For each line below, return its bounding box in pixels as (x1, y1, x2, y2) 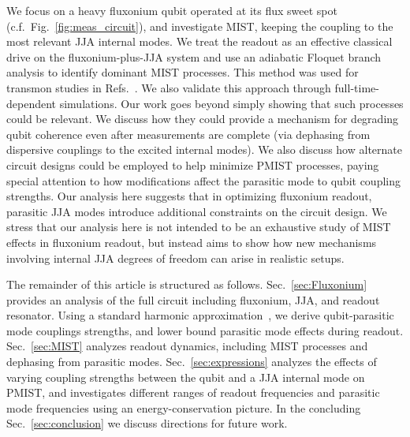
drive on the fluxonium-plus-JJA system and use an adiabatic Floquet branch (6, 48, 382, 65)
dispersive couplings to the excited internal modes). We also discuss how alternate (6, 141, 402, 158)
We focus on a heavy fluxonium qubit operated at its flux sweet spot (6, 2, 337, 18)
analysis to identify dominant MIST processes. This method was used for (6, 64, 359, 80)
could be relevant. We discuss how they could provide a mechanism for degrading (6, 110, 399, 127)
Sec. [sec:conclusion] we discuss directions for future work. (6, 415, 288, 431)
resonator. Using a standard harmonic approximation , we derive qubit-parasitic (6, 307, 394, 323)
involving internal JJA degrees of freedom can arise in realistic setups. (6, 249, 345, 266)
